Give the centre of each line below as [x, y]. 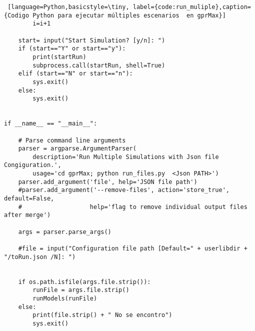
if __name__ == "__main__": [51, 124]
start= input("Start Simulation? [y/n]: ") [92, 40]
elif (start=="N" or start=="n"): [75, 74]
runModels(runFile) [65, 298]
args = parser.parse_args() [65, 232]
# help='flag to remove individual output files [133, 207]
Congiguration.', [33, 165]
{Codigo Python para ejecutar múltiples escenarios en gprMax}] [115, 15]
